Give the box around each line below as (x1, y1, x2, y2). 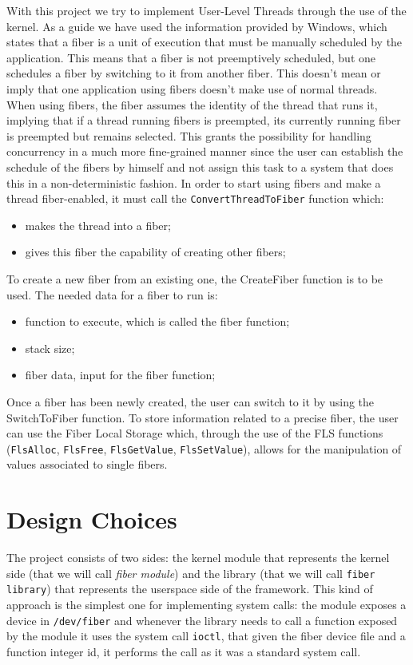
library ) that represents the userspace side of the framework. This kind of (6, 580, 373, 597)
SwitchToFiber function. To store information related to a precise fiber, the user (6, 409, 399, 426)
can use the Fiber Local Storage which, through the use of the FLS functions (6, 425, 383, 441)
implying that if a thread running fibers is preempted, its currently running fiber (6, 112, 401, 129)
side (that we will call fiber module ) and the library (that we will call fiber (6, 564, 375, 581)
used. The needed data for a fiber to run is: (6, 286, 218, 303)
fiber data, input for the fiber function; (25, 366, 216, 383)
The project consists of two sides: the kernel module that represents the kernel (6, 549, 390, 566)
